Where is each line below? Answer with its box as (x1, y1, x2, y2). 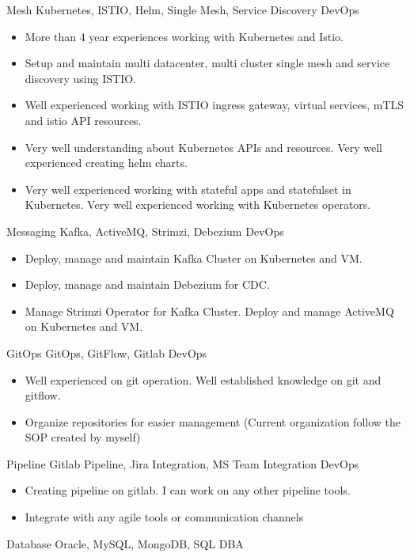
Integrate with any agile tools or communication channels (25, 509, 304, 525)
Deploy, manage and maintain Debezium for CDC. (25, 276, 270, 293)
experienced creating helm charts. (25, 154, 188, 171)
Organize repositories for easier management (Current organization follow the (25, 413, 401, 430)
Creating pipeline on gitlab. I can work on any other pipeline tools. (25, 482, 351, 498)
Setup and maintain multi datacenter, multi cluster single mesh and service (25, 55, 390, 71)
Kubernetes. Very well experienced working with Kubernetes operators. (25, 196, 371, 213)
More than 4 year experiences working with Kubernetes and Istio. (25, 28, 344, 44)
